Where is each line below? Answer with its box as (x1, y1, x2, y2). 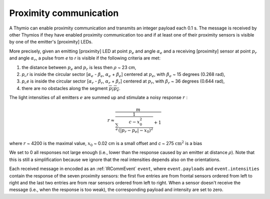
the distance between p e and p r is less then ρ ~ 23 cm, (21, 64, 136, 71)
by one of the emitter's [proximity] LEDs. (9, 39, 93, 45)
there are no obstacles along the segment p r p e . (21, 85, 121, 92)
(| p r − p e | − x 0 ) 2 (118, 126, 153, 134)
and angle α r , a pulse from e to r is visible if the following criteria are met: (9, 55, 161, 62)
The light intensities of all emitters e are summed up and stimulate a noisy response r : (9, 94, 187, 100)
